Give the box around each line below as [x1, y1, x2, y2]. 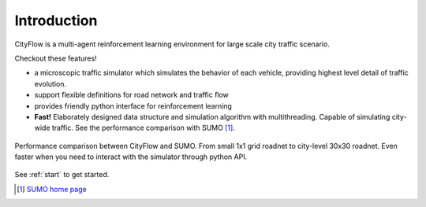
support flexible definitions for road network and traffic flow [34, 91, 229, 100]
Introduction [14, 12, 98, 29]
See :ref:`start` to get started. [14, 170, 110, 179]
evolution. [34, 79, 67, 88]
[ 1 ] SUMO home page [17, 184, 87, 194]
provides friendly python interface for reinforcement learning [34, 101, 233, 110]
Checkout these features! [14, 54, 98, 63]
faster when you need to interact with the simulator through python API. [14, 152, 248, 161]
